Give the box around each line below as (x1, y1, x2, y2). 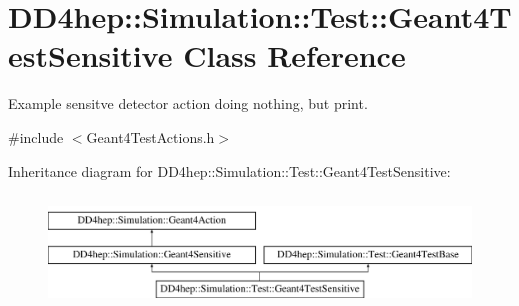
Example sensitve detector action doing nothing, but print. (8, 93, 368, 114)
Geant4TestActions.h (86, 126, 215, 147)
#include (8, 126, 64, 147)
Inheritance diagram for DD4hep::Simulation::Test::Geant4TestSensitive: (8, 160, 451, 181)
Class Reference (183, 35, 406, 76)
